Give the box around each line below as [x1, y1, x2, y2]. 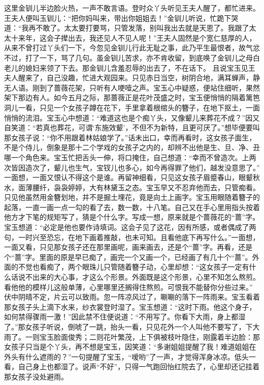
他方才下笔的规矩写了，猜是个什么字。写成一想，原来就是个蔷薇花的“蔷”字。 [4, 212, 260, 222]
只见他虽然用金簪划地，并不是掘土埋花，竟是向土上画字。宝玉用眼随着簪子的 [4, 192, 260, 202]
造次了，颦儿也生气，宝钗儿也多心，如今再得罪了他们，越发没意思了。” [25, 162, 260, 172]
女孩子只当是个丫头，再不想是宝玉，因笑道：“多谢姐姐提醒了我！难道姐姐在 [4, 341, 256, 352]
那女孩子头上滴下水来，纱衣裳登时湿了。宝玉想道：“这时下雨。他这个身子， [4, 301, 256, 312]
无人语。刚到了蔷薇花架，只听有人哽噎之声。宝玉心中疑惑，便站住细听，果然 [4, 82, 260, 93]
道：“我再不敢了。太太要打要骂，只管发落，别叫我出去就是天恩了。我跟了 [4, 22, 249, 33]
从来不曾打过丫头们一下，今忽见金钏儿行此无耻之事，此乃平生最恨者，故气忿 [4, 42, 260, 53]
